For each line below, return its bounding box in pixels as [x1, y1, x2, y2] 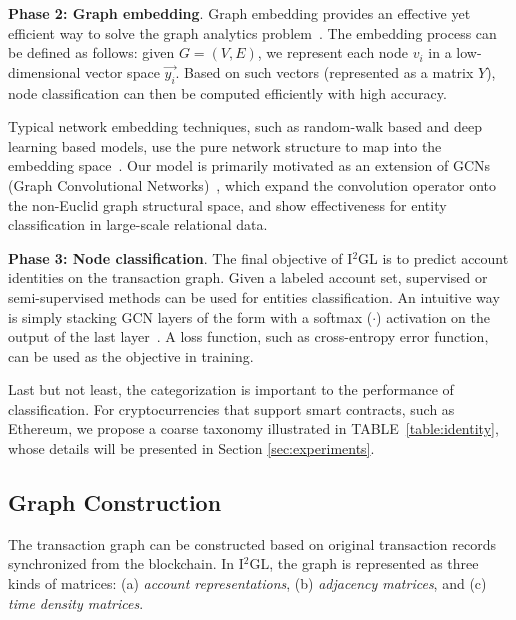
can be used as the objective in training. [8, 345, 254, 366]
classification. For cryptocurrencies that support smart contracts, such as [8, 398, 455, 419]
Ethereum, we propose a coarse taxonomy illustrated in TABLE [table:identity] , [8, 418, 499, 439]
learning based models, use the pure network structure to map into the [8, 135, 442, 156]
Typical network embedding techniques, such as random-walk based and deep [8, 116, 483, 137]
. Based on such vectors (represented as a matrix [175, 61, 474, 82]
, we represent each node [257, 42, 408, 63]
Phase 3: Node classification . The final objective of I [8, 247, 353, 268]
